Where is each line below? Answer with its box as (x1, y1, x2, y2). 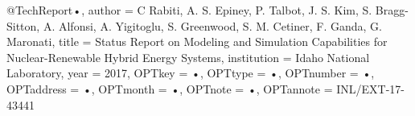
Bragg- (375, 2, 409, 18)
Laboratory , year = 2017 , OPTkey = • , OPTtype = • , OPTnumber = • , (6, 64, 375, 81)
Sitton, (6, 17, 40, 34)
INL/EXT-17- (336, 80, 405, 97)
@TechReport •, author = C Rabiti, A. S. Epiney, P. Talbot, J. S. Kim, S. (6, 2, 372, 18)
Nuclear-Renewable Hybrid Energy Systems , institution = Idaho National (6, 48, 370, 65)
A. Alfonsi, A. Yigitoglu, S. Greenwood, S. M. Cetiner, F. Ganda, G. (43, 17, 382, 34)
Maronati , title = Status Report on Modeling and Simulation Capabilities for (6, 33, 388, 50)
